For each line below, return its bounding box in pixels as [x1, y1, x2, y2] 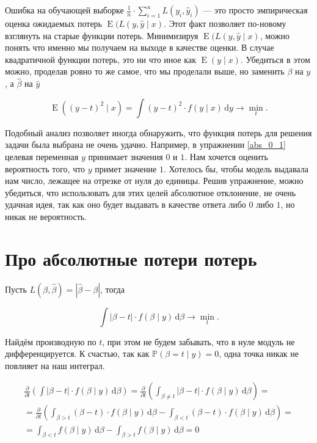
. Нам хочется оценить [184, 150, 268, 163]
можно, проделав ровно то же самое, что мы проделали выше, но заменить [5, 65, 285, 78]
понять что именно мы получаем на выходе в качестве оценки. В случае [5, 41, 274, 54]
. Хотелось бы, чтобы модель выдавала [163, 162, 308, 175]
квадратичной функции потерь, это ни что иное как [5, 53, 196, 65]
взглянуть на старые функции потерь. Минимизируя [5, 29, 199, 42]
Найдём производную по [5, 335, 97, 348]
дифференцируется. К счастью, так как [5, 347, 150, 360]
